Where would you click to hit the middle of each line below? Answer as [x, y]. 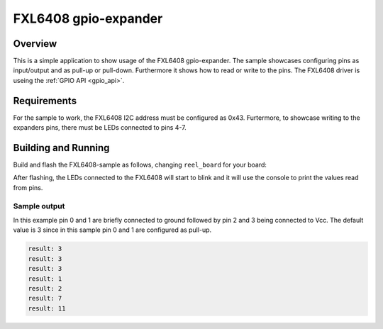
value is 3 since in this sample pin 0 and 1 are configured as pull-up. [112, 230]
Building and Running [61, 148]
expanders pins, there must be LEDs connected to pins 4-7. [100, 128]
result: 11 [47, 308]
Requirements [45, 100]
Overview [35, 44]
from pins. [28, 187]
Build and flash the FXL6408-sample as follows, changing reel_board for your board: [140, 165]
